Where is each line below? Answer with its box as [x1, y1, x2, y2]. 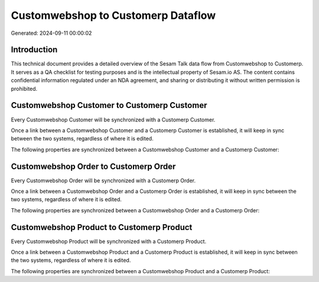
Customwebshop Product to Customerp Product [11, 222, 193, 232]
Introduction [11, 45, 58, 55]
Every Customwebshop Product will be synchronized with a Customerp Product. [11, 238, 207, 245]
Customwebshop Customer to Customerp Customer [11, 100, 207, 110]
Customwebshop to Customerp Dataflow [11, 9, 216, 22]
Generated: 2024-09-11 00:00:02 [11, 29, 92, 37]
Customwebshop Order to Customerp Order [11, 161, 176, 171]
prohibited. [11, 85, 38, 92]
